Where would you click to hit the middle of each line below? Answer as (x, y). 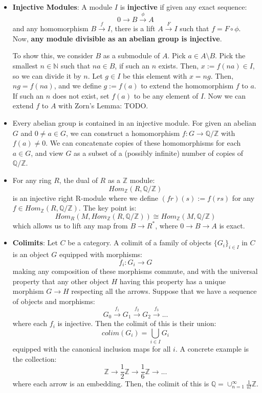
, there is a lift (133, 28)
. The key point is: (107, 208)
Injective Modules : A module (62, 7)
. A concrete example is (212, 349)
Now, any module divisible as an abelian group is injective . (117, 38)
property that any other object (61, 281)
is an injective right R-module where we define (85, 198)
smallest (25, 65)
